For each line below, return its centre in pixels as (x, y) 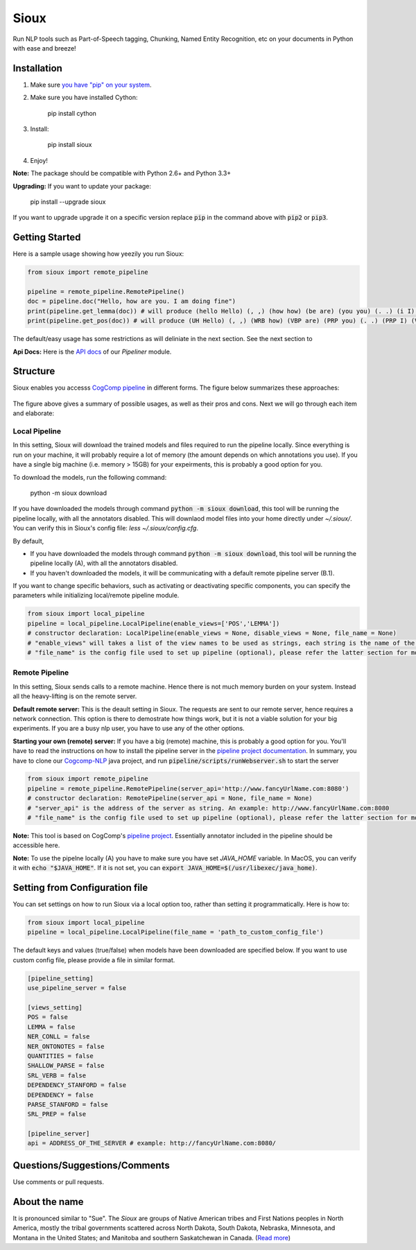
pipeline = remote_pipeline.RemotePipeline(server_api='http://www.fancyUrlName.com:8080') (188, 788)
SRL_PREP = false (57, 1114)
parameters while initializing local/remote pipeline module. (96, 596)
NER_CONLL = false (59, 1037)
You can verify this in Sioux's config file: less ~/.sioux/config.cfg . (106, 528)
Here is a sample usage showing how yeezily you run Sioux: (98, 254)
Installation (37, 68)
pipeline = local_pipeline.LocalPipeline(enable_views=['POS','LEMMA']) (154, 623)
